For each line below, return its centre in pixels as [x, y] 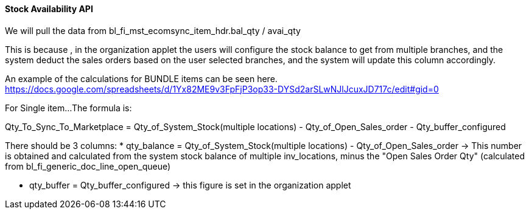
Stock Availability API [49, 9]
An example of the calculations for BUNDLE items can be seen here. [141, 78]
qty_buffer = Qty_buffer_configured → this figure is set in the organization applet [190, 185]
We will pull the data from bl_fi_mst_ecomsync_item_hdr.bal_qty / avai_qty [153, 30]
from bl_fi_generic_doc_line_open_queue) [88, 166]
